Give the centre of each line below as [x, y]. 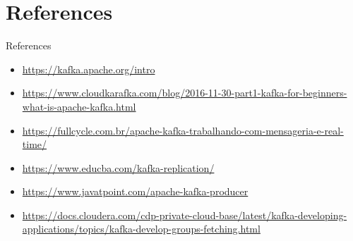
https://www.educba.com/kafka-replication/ [118, 167]
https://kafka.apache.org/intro [89, 69]
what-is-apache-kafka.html [79, 106]
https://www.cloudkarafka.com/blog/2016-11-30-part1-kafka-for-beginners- [185, 93]
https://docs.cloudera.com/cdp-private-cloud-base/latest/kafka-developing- [185, 215]
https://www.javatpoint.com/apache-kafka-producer [135, 191]
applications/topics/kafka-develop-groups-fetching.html [141, 229]
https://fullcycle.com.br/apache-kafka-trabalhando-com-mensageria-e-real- [183, 130]
